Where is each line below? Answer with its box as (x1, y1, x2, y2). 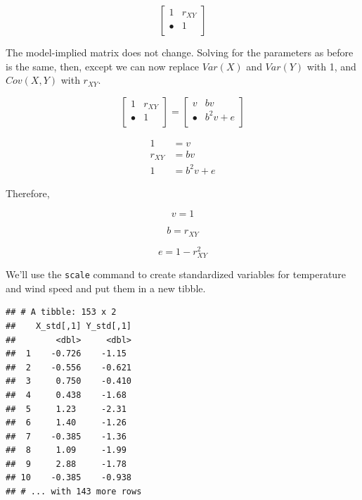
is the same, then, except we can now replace (6, 58, 200, 73)
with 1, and (306, 58, 356, 73)
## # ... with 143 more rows (6, 487, 142, 497)
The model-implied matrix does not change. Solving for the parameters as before (6, 45, 354, 59)
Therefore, (6, 185, 50, 200)
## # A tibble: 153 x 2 (6, 307, 117, 318)
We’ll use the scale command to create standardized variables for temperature (6, 267, 346, 282)
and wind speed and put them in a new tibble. (6, 280, 206, 295)
